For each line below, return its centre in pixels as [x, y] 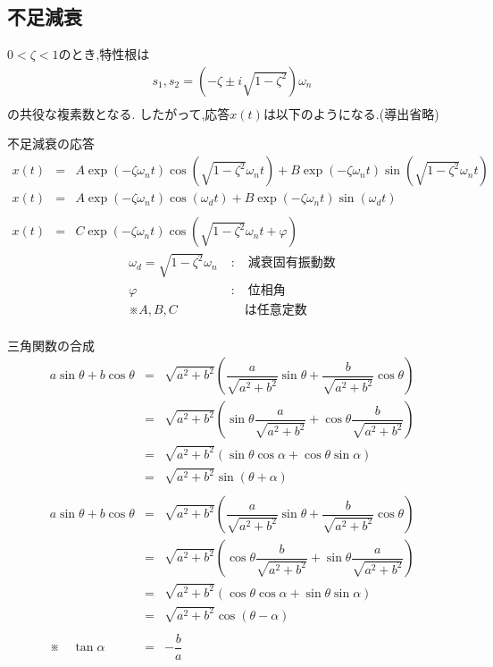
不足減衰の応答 [51, 144]
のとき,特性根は [104, 54]
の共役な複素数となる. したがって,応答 [119, 113]
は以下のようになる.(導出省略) [351, 113]
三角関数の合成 [51, 345]
